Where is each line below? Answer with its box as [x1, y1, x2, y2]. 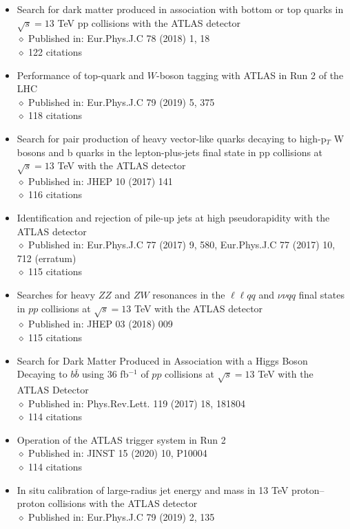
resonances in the [152, 288, 225, 302]
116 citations [28, 187, 82, 202]
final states [298, 288, 344, 302]
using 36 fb [82, 367, 129, 381]
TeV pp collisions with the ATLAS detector [57, 15, 241, 30]
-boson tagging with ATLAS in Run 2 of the [156, 67, 344, 82]
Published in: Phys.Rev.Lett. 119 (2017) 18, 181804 [28, 396, 245, 410]
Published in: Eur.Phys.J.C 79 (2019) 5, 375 [28, 94, 215, 109]
